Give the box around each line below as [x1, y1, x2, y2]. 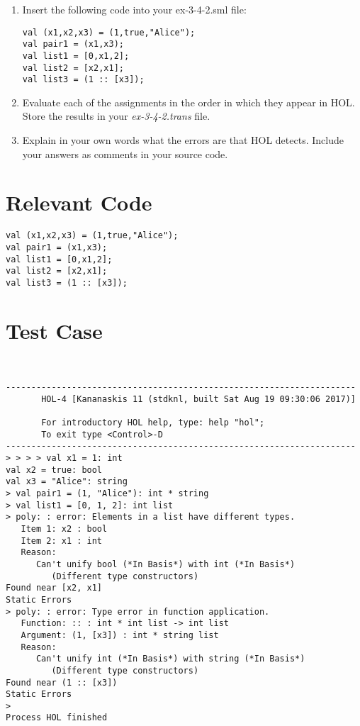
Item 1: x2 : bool [21, 523, 108, 534]
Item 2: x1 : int [21, 535, 103, 546]
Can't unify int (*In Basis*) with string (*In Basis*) [35, 654, 305, 664]
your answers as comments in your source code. [22, 146, 228, 161]
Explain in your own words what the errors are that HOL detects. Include [22, 133, 344, 147]
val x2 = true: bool [6, 464, 103, 475]
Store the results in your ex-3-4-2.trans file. [22, 108, 210, 123]
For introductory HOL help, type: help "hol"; [41, 418, 265, 428]
